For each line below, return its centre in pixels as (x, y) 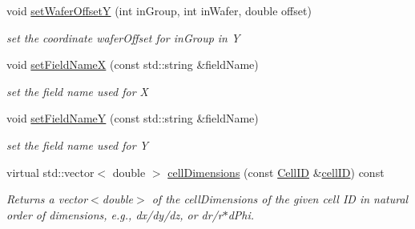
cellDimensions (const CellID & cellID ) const (276, 172)
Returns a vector (47, 199)
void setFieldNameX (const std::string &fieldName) (133, 64)
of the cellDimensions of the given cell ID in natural (280, 199)
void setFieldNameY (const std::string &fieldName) (133, 118)
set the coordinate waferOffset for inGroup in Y (123, 37)
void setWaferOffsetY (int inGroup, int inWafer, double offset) (159, 10)
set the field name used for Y (77, 145)
